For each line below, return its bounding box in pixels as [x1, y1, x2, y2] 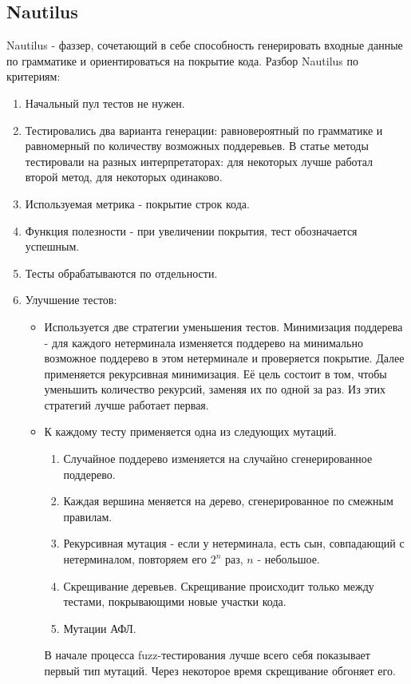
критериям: [6, 68, 61, 85]
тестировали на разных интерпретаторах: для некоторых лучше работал [25, 152, 373, 169]
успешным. [25, 238, 80, 255]
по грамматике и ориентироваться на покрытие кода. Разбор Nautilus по [6, 52, 358, 69]
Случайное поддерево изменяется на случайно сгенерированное [63, 450, 373, 467]
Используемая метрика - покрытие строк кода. [25, 195, 250, 212]
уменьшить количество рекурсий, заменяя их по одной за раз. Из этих [44, 381, 386, 397]
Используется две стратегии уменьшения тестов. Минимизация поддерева [44, 318, 403, 334]
